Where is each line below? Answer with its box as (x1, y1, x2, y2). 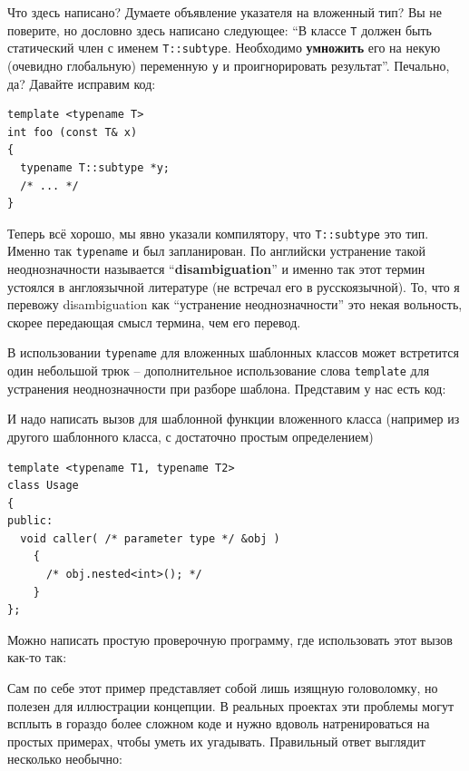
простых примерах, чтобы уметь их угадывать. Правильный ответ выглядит (7, 731, 425, 750)
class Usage (7, 479, 79, 493)
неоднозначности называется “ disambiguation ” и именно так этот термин (7, 259, 425, 278)
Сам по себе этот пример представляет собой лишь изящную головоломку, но (7, 678, 438, 698)
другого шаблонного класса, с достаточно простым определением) (7, 426, 374, 445)
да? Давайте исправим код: (7, 73, 156, 93)
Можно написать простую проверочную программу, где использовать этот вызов (7, 629, 453, 649)
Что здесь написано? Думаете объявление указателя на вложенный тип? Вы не (7, 3, 443, 21)
